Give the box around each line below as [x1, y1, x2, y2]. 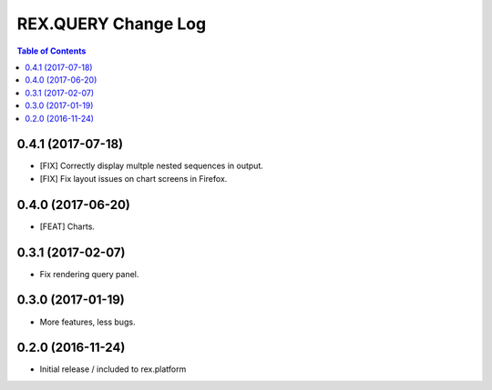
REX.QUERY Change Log [16, 14, 207, 34]
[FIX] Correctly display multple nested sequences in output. [39, 160, 264, 172]
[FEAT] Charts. [39, 221, 96, 232]
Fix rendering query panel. [39, 268, 139, 279]
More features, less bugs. [39, 316, 136, 327]
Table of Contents [16, 45, 87, 56]
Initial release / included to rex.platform [39, 364, 187, 375]
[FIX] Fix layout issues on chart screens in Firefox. [39, 173, 228, 184]
